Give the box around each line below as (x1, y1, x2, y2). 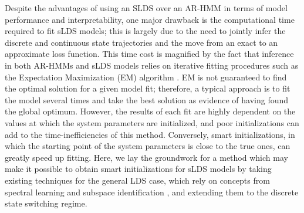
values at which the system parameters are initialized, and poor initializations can (5, 116, 299, 129)
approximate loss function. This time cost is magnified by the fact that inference (5, 48, 294, 60)
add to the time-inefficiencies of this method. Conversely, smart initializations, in (5, 128, 295, 140)
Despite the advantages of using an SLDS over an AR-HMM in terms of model (5, 2, 288, 13)
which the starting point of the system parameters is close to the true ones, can (5, 140, 291, 152)
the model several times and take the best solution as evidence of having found (5, 93, 289, 106)
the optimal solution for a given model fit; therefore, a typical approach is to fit (5, 82, 291, 94)
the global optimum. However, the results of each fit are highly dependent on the (5, 105, 296, 117)
